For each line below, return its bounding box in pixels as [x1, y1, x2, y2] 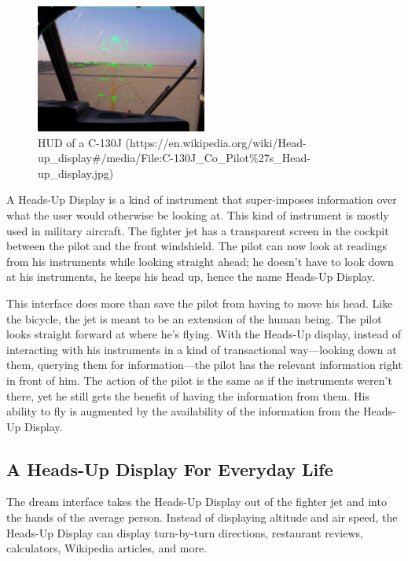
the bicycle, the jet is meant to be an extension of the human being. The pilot [6, 310, 382, 327]
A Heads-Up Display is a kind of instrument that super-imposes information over [6, 191, 397, 208]
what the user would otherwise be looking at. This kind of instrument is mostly [6, 206, 389, 223]
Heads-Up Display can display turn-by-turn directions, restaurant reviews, [6, 524, 363, 541]
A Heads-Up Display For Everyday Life [6, 456, 333, 481]
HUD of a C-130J [38, 134, 122, 150]
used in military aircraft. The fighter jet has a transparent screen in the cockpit [6, 222, 389, 238]
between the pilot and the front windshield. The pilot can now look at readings [6, 238, 388, 254]
